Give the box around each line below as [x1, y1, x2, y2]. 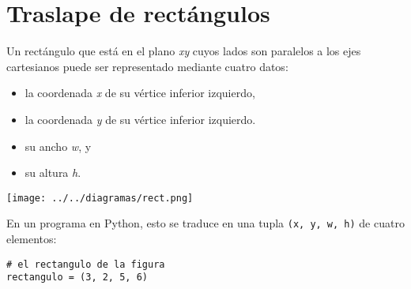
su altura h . [25, 164, 81, 181]
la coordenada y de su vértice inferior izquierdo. [25, 111, 256, 127]
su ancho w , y [25, 137, 92, 154]
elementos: [6, 231, 57, 246]
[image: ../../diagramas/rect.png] [6, 192, 194, 204]
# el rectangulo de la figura [6, 258, 165, 270]
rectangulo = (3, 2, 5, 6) [6, 272, 148, 283]
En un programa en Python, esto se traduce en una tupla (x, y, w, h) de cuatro [6, 215, 405, 231]
